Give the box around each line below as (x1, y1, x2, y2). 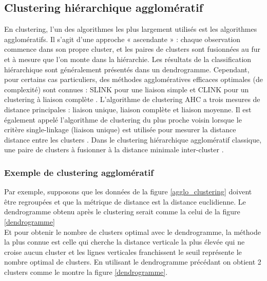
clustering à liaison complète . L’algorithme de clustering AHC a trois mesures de (4, 94, 260, 105)
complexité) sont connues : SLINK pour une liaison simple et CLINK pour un (4, 84, 249, 94)
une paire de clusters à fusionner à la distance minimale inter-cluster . (4, 144, 224, 155)
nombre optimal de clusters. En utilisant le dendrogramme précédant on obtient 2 (4, 256, 261, 267)
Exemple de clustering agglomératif (4, 166, 154, 178)
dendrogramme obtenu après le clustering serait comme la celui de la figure (4, 206, 240, 217)
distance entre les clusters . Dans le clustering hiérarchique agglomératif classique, (4, 134, 262, 145)
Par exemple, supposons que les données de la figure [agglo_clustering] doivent (4, 186, 252, 197)
